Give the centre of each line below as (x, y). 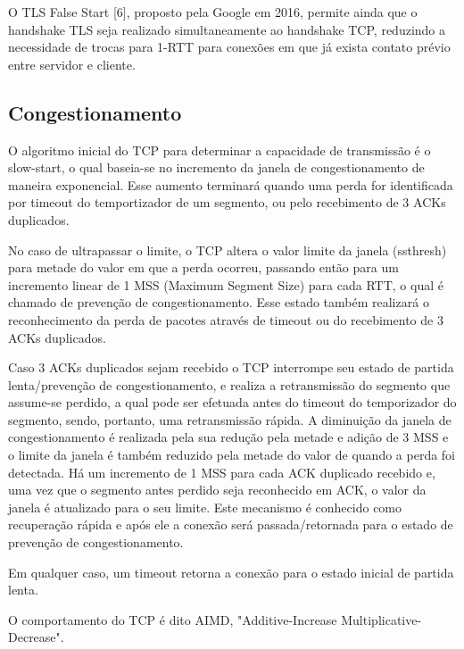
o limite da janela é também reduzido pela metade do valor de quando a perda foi (232, 455)
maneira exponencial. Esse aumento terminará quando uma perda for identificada (231, 184)
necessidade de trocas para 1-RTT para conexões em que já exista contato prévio (229, 47)
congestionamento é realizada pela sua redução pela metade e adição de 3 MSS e (228, 437)
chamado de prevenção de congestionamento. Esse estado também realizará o (219, 302)
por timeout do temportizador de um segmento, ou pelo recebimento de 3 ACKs (227, 202)
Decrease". (36, 637)
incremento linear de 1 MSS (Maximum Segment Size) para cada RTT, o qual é (226, 284)
